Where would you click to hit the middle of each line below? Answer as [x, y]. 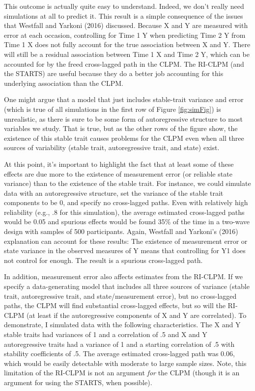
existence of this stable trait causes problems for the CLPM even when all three [124, 138]
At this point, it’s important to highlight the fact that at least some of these [119, 164]
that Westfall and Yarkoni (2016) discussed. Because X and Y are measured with [126, 25]
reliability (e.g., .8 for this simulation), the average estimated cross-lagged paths [124, 212]
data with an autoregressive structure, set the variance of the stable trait [114, 193]
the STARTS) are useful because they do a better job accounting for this [114, 73]
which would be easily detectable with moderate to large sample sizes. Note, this [125, 363]
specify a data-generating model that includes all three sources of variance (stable [127, 286]
